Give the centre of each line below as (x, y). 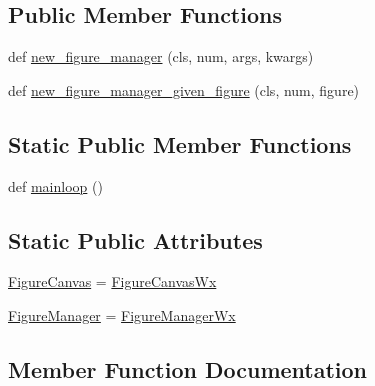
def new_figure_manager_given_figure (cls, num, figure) (184, 89)
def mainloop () (55, 185)
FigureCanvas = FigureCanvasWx (112, 281)
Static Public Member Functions (180, 143)
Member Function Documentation (188, 368)
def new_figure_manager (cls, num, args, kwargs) (161, 56)
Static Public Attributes (135, 239)
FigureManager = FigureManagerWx (122, 314)
